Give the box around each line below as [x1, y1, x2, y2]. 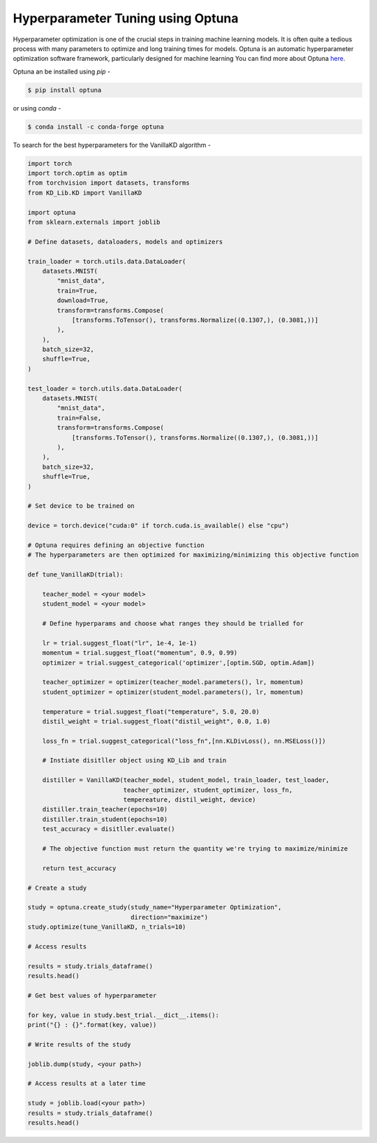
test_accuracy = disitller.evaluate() [42, 825, 175, 833]
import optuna [27, 208, 76, 216]
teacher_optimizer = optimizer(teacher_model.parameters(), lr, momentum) [42, 679, 304, 686]
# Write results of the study [27, 1040, 131, 1049]
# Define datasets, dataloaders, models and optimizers [27, 238, 223, 246]
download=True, [57, 297, 110, 304]
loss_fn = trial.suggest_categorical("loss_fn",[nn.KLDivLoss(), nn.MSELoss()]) [42, 737, 326, 745]
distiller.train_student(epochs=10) [42, 815, 168, 823]
